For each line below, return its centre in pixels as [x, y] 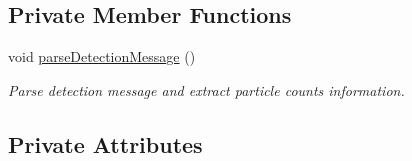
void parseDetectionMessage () [102, 56]
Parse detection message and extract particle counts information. [206, 89]
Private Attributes [105, 143]
